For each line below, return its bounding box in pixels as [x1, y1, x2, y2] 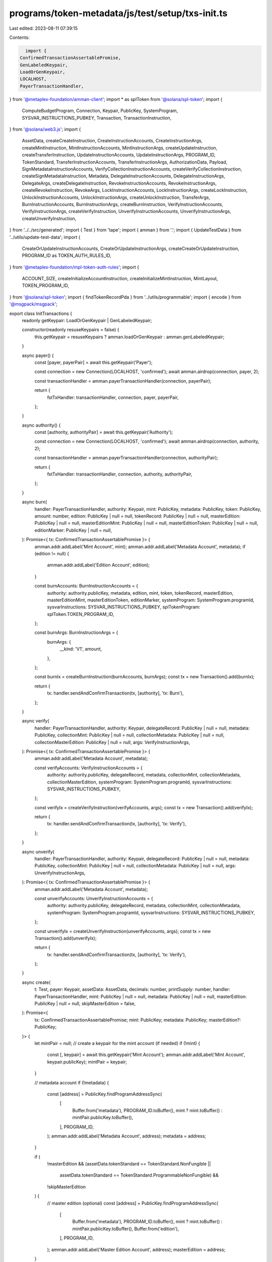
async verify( [22, 718, 50, 724]
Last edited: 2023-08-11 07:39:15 [9, 25, 78, 31]
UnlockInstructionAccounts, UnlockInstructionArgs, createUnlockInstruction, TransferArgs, [22, 194, 211, 200]
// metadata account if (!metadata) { [34, 1079, 109, 1085]
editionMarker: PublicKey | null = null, [34, 527, 112, 533]
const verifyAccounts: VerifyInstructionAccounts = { [34, 765, 143, 771]
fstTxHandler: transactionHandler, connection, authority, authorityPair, [47, 471, 192, 477]
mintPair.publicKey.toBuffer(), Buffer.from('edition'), [72, 1226, 179, 1232]
